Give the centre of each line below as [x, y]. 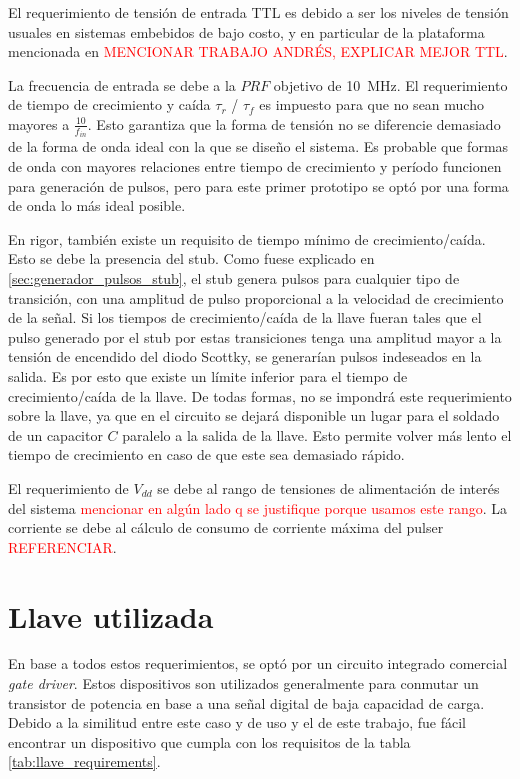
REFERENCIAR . [62, 546]
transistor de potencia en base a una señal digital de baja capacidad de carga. [246, 702]
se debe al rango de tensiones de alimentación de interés [328, 487]
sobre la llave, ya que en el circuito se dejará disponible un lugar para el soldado [254, 415]
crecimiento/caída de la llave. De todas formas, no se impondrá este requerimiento [260, 395]
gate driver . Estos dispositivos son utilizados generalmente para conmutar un [243, 683]
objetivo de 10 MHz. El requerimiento [390, 84]
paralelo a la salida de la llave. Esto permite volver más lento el [317, 434]
